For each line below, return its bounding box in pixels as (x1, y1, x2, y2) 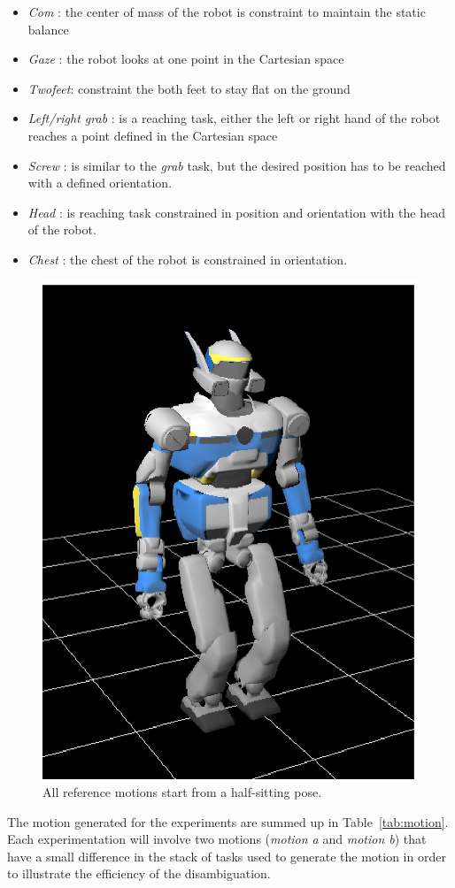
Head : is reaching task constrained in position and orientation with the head (27, 203, 445, 221)
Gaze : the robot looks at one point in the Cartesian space (27, 50, 344, 68)
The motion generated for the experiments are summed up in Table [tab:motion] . (7, 812, 449, 831)
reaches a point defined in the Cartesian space (27, 126, 278, 144)
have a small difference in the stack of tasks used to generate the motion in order (7, 846, 446, 865)
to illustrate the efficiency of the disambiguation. (7, 864, 271, 883)
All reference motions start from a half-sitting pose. (42, 782, 322, 800)
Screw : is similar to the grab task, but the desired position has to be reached (27, 156, 446, 174)
